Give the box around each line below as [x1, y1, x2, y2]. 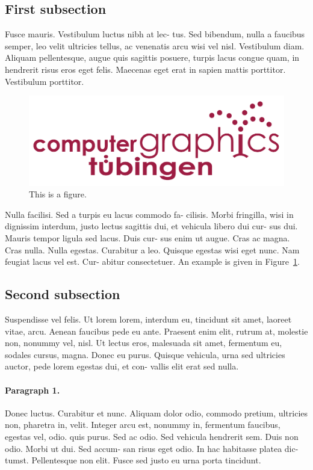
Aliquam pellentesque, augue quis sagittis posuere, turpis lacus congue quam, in [5, 51, 300, 64]
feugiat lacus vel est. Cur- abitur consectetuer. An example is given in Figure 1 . [5, 255, 300, 268]
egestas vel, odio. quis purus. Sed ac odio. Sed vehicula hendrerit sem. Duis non [5, 430, 299, 442]
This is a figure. [29, 188, 87, 200]
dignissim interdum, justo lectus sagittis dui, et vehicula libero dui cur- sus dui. [5, 220, 298, 232]
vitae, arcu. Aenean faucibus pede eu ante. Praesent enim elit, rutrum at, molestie [5, 324, 308, 337]
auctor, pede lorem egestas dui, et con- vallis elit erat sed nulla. [5, 360, 239, 373]
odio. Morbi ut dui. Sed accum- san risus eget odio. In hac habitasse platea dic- [5, 442, 299, 454]
